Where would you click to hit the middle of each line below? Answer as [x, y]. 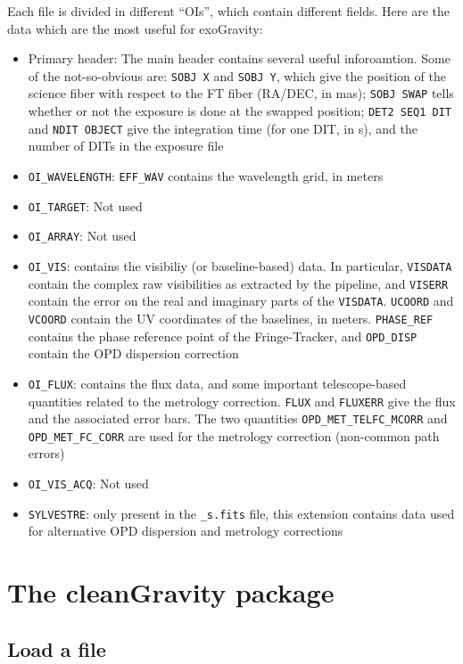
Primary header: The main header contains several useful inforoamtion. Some [239, 58]
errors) [46, 453]
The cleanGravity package [171, 592]
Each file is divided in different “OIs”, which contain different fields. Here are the [229, 11]
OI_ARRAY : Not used [82, 236]
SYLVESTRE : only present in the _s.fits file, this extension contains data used [241, 513]
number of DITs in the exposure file [126, 146]
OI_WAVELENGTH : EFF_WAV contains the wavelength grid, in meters [206, 176]
